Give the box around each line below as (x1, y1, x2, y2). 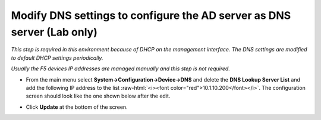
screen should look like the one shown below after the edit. (26, 92, 171, 100)
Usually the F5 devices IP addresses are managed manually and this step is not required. (11, 65, 230, 72)
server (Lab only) (11, 25, 98, 38)
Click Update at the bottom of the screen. (26, 103, 128, 111)
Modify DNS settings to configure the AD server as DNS (11, 9, 291, 22)
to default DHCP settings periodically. (11, 54, 103, 61)
